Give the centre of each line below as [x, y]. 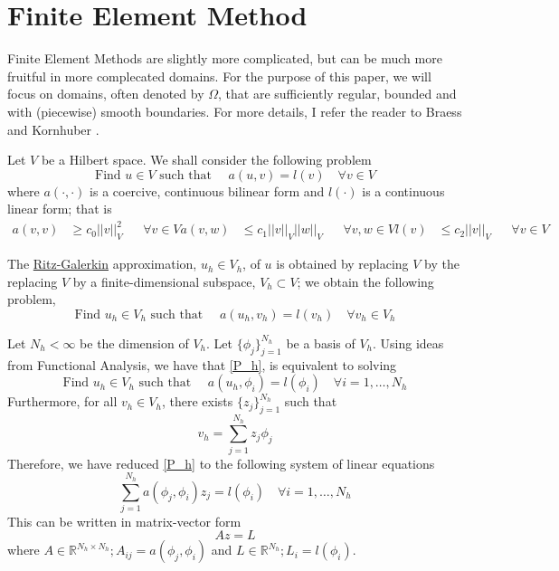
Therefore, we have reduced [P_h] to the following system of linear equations [221, 463]
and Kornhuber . [53, 129]
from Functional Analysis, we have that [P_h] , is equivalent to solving [202, 364]
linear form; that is [60, 209]
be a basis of [321, 343]
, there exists [197, 401]
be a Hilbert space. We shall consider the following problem [206, 160]
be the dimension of [134, 343]
